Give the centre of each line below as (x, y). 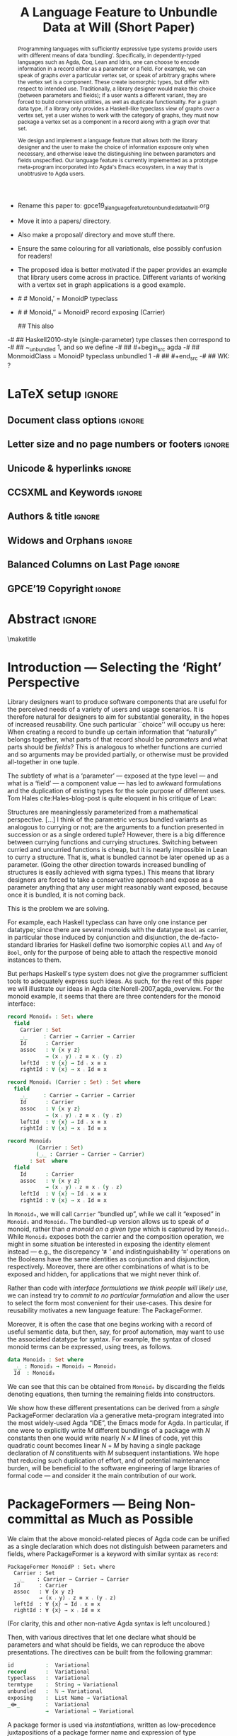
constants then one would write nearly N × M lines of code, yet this (105, 1438)
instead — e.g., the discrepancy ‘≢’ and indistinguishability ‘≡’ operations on (119, 1252)
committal (38, 1519)
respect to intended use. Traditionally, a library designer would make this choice (117, 88)
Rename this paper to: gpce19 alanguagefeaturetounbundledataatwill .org (114, 206)
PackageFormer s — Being (85, 1504)
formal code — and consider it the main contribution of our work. (102, 1475)
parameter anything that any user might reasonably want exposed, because (118, 887)
